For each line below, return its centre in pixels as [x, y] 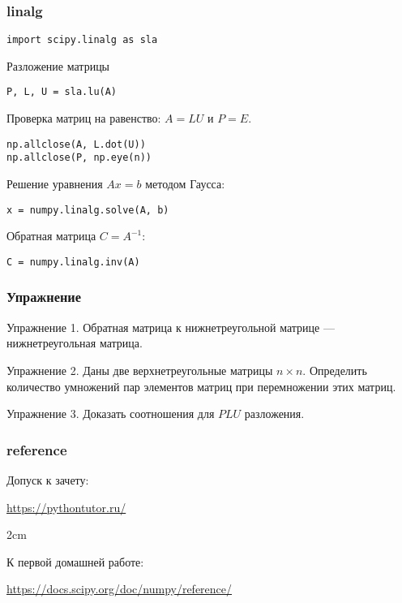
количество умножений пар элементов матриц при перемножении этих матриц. [201, 386]
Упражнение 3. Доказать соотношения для [111, 413]
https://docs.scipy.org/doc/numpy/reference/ [120, 589]
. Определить [335, 370]
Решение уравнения [55, 184]
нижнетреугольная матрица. [75, 343]
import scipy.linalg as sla [82, 40]
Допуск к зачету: [48, 479]
